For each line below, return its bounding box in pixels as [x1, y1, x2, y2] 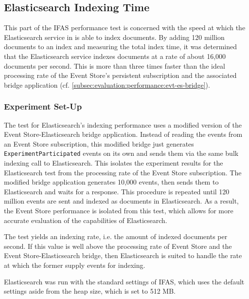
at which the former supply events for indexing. [4, 260, 145, 270]
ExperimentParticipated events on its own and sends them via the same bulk [4, 148, 239, 158]
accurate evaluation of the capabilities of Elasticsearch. [4, 215, 167, 225]
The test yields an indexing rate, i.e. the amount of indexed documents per [4, 231, 228, 242]
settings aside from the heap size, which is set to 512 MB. [4, 286, 176, 296]
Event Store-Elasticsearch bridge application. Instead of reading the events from [4, 129, 243, 139]
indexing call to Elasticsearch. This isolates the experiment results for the [4, 158, 223, 168]
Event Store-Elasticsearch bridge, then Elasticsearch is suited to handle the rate [4, 250, 242, 261]
